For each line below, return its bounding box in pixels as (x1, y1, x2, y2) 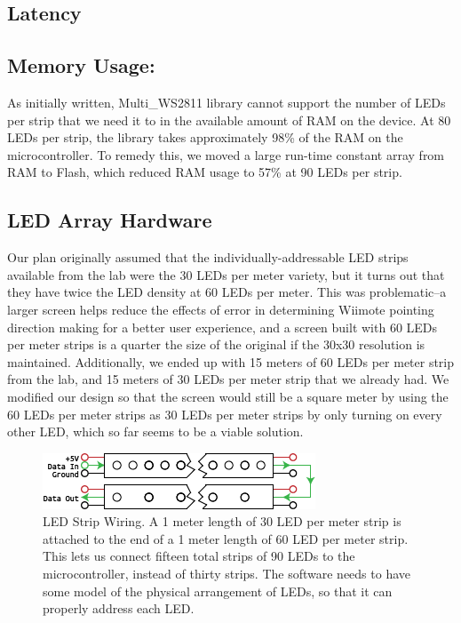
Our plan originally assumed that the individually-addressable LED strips (7, 248, 409, 267)
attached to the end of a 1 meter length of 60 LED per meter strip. (43, 529, 409, 547)
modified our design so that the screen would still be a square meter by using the (7, 387, 449, 405)
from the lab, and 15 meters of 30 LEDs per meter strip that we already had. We (7, 370, 449, 388)
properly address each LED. (43, 599, 195, 618)
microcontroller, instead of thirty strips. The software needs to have (43, 564, 410, 583)
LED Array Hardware (7, 206, 212, 234)
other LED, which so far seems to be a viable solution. (7, 422, 304, 441)
